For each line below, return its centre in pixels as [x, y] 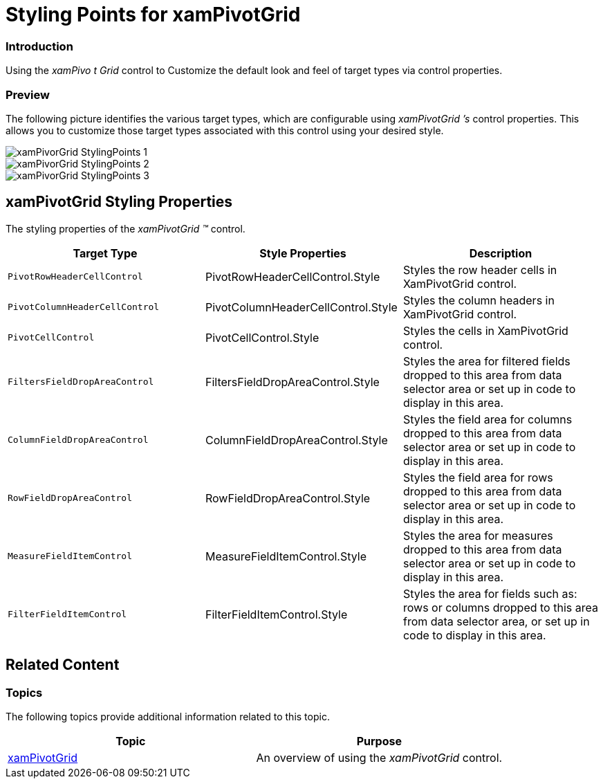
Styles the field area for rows [478, 477]
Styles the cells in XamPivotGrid [485, 330]
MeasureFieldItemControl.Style [286, 556]
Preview [28, 94]
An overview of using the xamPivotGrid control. [379, 757]
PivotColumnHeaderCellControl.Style [301, 307]
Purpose [379, 741]
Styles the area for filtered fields [486, 361]
